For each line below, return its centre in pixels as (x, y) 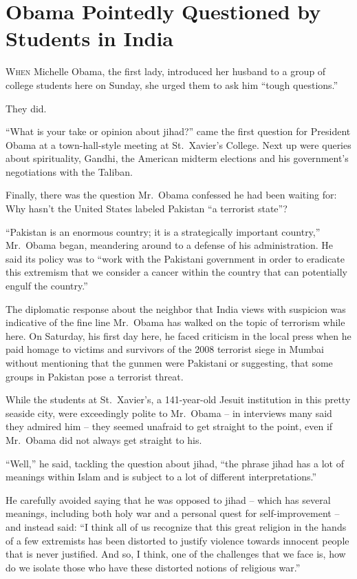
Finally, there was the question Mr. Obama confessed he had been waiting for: (171, 195)
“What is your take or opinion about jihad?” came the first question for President (178, 131)
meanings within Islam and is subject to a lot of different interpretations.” (161, 477)
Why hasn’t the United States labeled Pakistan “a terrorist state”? (147, 209)
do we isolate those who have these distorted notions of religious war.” (153, 567)
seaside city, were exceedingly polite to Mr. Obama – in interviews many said (169, 413)
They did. (26, 108)
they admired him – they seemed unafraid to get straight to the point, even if (169, 426)
